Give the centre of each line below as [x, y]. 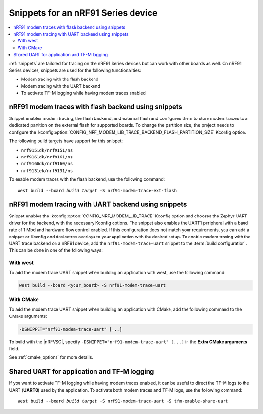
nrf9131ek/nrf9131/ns [47, 170]
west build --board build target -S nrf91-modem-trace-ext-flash [97, 191]
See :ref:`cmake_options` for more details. [51, 357]
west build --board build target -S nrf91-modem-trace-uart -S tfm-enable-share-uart [123, 401]
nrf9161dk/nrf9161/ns [47, 157]
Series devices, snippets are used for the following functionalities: [75, 70]
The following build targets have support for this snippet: [66, 141]
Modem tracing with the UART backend [61, 86]
